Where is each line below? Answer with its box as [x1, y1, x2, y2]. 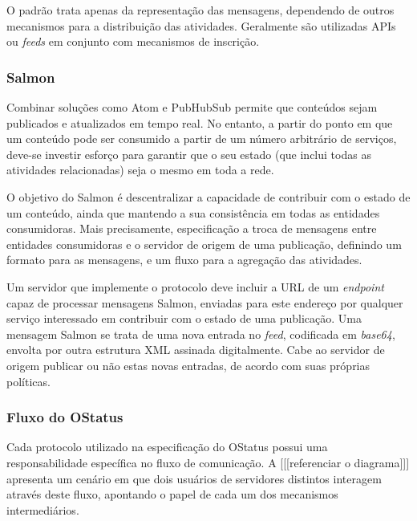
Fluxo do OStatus [6, 407, 123, 427]
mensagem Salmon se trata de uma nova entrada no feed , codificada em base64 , [6, 325, 395, 342]
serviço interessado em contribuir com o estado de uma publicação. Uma [6, 310, 362, 327]
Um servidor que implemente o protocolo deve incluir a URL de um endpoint [6, 278, 384, 295]
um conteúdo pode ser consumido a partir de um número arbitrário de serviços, [6, 130, 397, 147]
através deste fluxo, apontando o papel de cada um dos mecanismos [6, 486, 338, 503]
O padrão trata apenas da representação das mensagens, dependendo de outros [6, 2, 395, 18]
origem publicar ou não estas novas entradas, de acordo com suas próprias [6, 356, 370, 373]
